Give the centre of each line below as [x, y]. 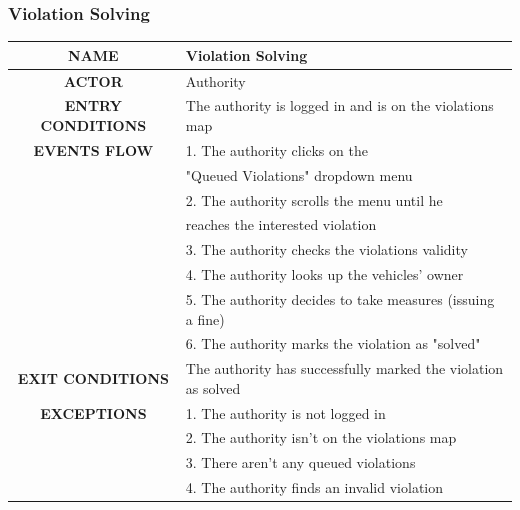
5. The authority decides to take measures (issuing [340, 298]
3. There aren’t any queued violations [300, 462]
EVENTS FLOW [93, 149]
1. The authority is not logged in [285, 412]
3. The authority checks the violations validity [326, 249]
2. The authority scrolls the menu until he [314, 199]
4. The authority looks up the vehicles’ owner [324, 274]
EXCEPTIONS [93, 412]
